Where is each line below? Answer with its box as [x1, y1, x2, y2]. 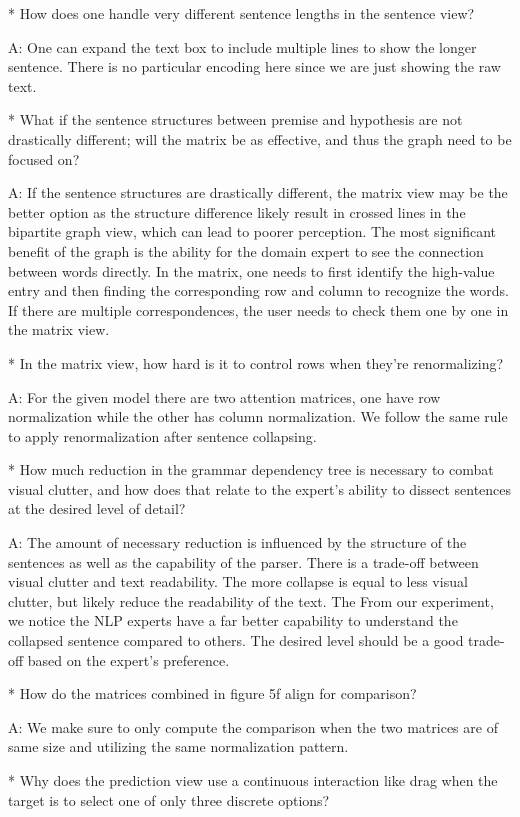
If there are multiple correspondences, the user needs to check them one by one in [8, 299, 509, 320]
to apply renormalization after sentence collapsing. [8, 425, 317, 446]
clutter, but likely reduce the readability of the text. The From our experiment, [8, 590, 494, 611]
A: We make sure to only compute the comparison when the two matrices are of [8, 716, 498, 737]
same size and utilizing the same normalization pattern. [8, 736, 349, 757]
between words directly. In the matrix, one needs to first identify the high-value [8, 260, 495, 281]
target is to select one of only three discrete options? [8, 789, 330, 810]
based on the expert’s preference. [27, 649, 230, 670]
